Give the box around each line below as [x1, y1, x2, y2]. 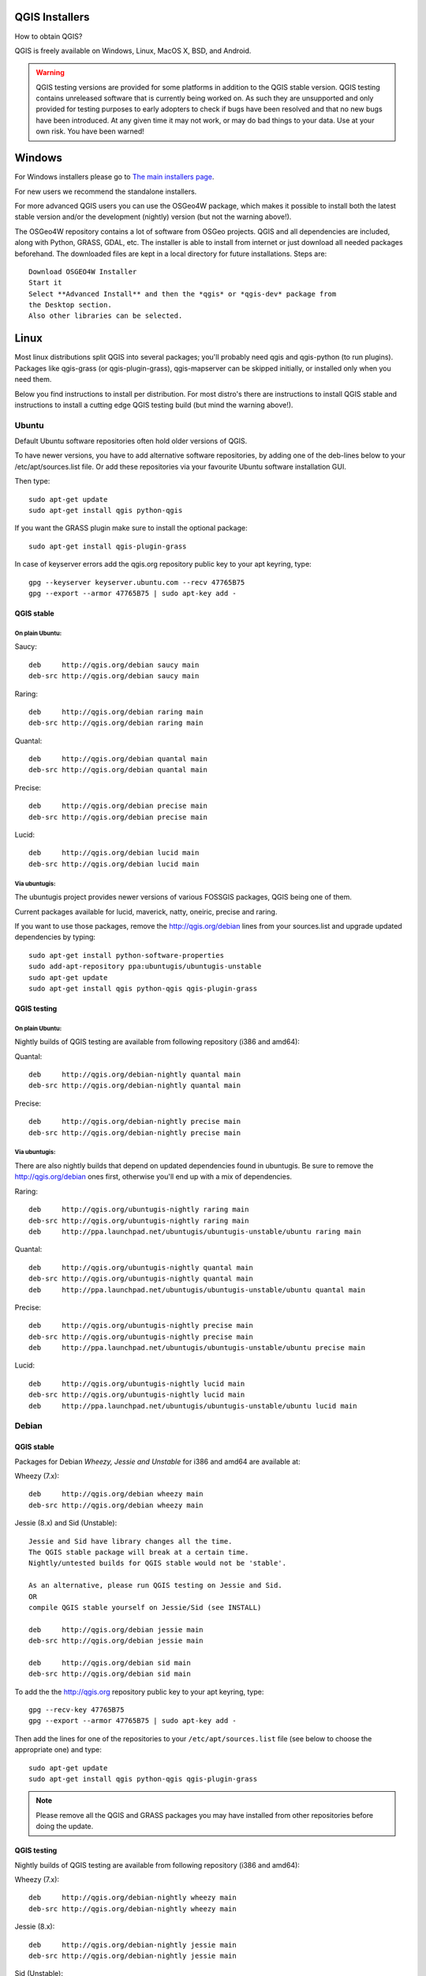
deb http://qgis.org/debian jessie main [28, 1625, 204, 1634]
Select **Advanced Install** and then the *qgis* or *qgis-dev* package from [28, 289, 337, 298]
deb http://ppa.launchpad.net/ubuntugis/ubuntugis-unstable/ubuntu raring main [28, 1227, 362, 1236]
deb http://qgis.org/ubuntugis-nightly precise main [28, 1321, 254, 1330]
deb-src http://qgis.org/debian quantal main [28, 765, 208, 775]
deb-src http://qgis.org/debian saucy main [28, 672, 200, 681]
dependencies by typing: [14, 933, 96, 942]
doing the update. [35, 1822, 94, 1831]
